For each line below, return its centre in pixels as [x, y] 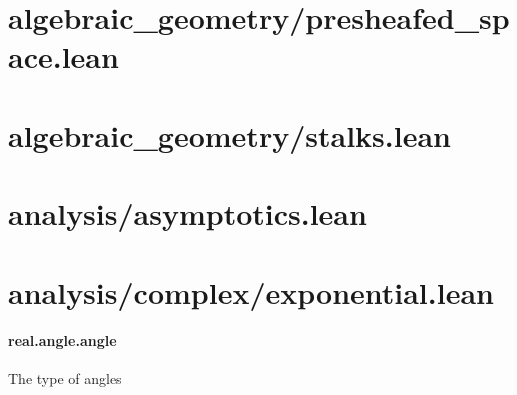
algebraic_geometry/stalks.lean [229, 134]
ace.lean [63, 56]
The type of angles [65, 378]
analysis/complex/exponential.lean [251, 291]
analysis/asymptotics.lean [187, 213]
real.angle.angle [62, 340]
